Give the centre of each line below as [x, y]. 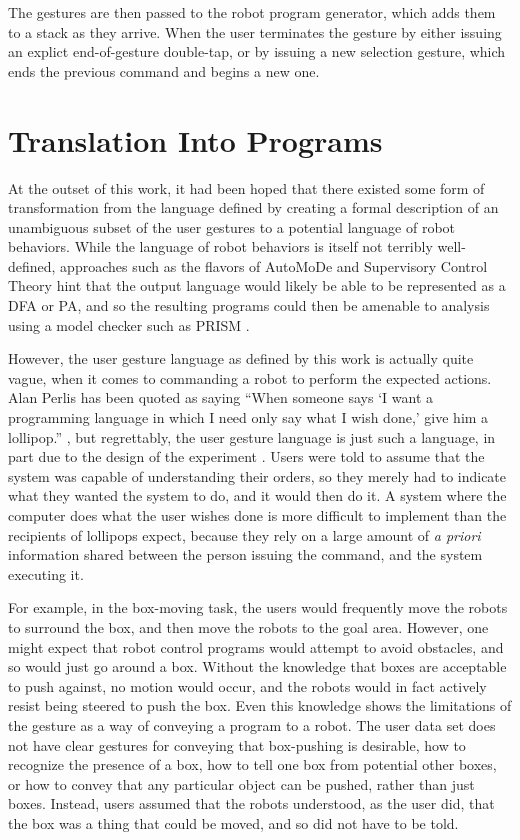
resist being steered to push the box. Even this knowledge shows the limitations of [260, 705]
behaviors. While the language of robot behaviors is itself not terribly [220, 246]
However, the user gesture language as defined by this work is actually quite [241, 358]
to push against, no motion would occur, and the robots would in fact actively [247, 685]
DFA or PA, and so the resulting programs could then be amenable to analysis [249, 305]
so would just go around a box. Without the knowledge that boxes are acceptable [257, 666]
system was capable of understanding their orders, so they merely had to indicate [257, 475]
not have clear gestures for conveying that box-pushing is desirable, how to [237, 744]
